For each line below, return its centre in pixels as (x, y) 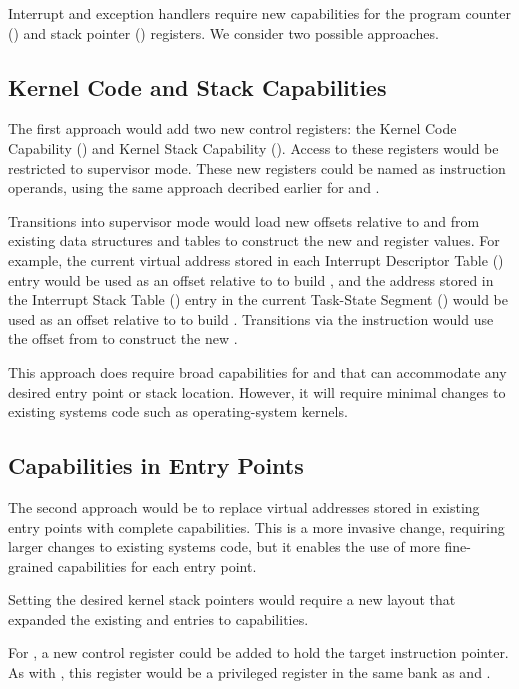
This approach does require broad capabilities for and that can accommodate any (257, 371)
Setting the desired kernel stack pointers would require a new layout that (232, 599)
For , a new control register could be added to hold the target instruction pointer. (258, 652)
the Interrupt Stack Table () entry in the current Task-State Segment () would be (258, 299)
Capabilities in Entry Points (156, 465)
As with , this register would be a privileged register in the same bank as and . (249, 672)
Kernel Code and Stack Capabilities (197, 86)
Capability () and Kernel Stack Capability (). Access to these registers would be (253, 147)
